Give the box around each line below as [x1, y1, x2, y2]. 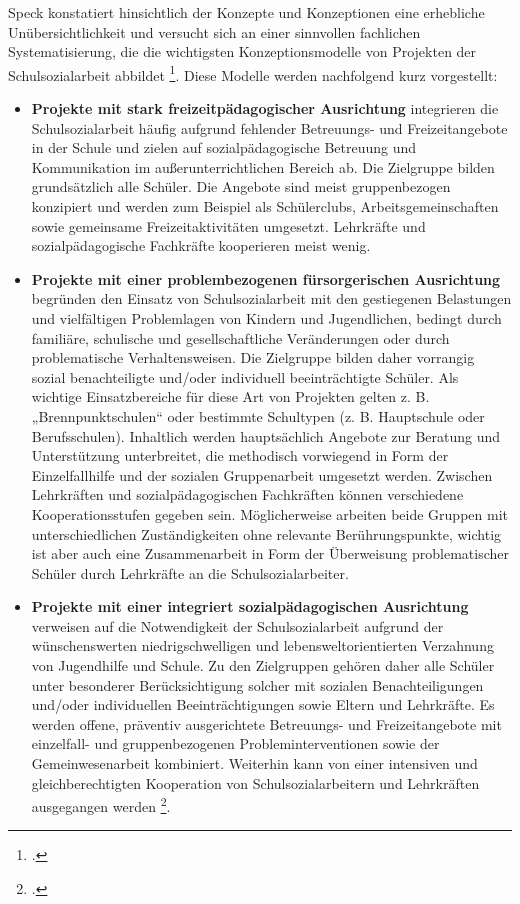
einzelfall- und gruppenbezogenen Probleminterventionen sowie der [31, 733, 440, 754]
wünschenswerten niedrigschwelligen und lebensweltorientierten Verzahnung [31, 635, 494, 656]
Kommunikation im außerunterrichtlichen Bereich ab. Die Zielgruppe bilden [31, 156, 495, 177]
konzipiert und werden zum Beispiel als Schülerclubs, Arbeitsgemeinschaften [31, 196, 499, 216]
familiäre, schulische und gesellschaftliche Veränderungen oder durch [31, 327, 450, 348]
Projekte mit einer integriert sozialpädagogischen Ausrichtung [31, 596, 469, 617]
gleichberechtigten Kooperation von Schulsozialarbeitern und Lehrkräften [31, 772, 480, 793]
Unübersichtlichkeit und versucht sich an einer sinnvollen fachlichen [8, 21, 421, 42]
